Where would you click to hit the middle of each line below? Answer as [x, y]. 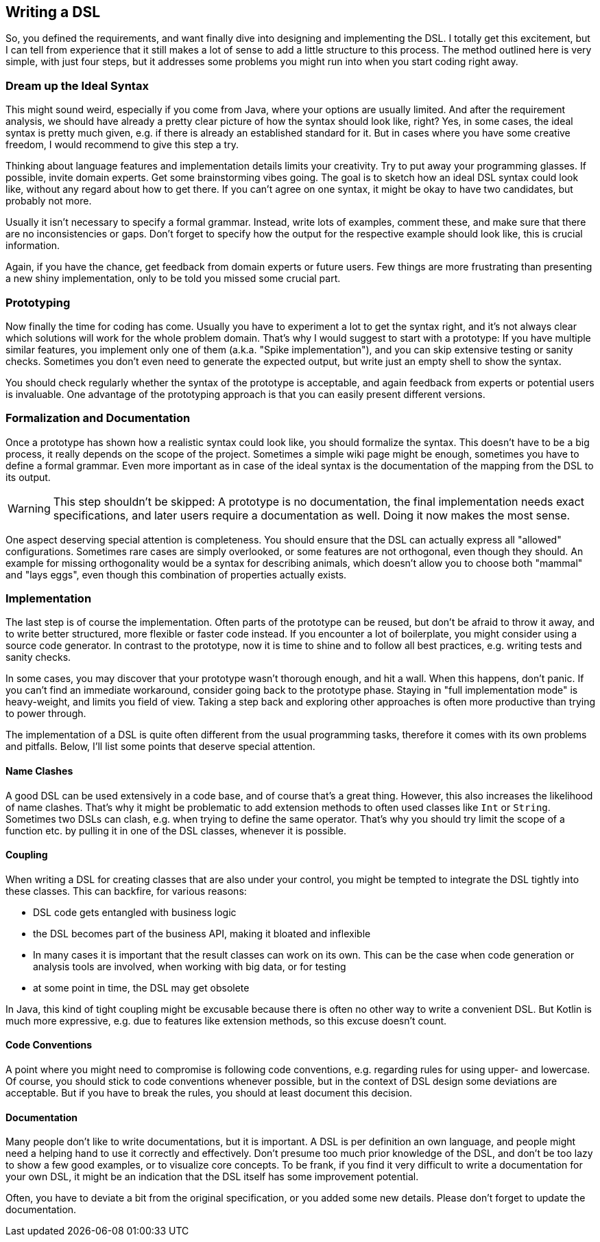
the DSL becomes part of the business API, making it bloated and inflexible [202, 933]
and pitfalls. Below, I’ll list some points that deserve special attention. [160, 747]
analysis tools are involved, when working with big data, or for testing [190, 966]
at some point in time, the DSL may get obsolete [141, 987]
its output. [28, 477]
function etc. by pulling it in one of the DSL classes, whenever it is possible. [176, 830]
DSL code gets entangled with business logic [135, 912]
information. [33, 246]
